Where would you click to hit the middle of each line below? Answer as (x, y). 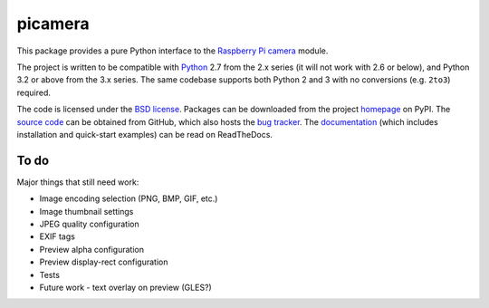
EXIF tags (58, 236)
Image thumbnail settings (86, 211)
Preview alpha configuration (92, 249)
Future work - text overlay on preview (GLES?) (125, 287)
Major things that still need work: (78, 182)
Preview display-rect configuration (104, 262)
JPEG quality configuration (89, 224)
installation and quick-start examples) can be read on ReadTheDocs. (145, 134)
